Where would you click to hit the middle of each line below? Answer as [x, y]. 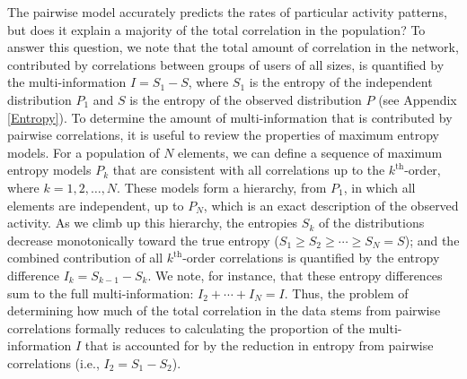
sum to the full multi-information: [101, 293]
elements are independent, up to [96, 205]
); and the [432, 240]
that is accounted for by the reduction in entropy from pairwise [259, 345]
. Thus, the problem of [346, 293]
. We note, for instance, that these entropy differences [295, 275]
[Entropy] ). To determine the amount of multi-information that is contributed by [230, 117]
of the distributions [371, 223]
